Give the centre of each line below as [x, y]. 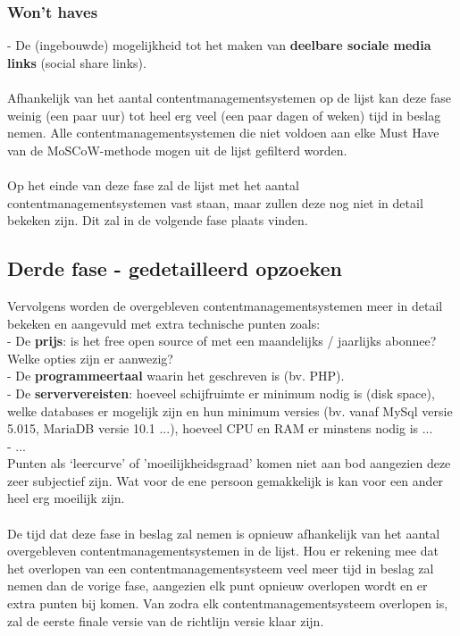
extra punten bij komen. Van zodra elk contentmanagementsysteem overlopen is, [228, 603]
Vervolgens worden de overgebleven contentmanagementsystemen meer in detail [225, 305]
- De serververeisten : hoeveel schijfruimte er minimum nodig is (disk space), [221, 393]
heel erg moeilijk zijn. [66, 498]
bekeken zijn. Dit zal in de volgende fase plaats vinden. [158, 220]
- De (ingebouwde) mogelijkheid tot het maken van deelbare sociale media [219, 45]
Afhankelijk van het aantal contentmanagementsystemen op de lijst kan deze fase [229, 97]
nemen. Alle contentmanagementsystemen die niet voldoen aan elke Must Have [223, 133]
